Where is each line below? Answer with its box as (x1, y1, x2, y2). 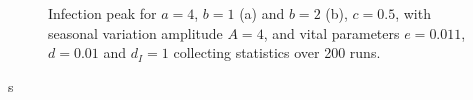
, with (395, 3, 431, 23)
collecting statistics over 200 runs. (173, 42, 381, 63)
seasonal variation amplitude (48, 22, 223, 43)
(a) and (239, 3, 285, 23)
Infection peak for (48, 3, 157, 23)
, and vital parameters (263, 22, 400, 43)
